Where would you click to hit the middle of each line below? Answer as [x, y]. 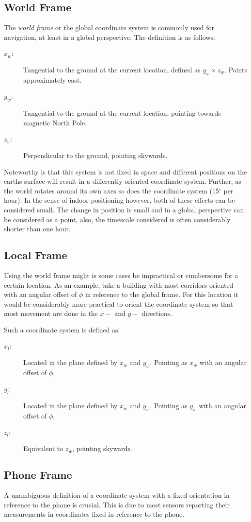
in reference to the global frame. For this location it [162, 294]
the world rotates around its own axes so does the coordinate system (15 [111, 190]
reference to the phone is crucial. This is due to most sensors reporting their [117, 504]
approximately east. [53, 79]
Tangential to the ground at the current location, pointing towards [122, 113]
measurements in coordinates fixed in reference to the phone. [94, 514]
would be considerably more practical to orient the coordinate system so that [118, 304]
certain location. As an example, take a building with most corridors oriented [119, 285]
